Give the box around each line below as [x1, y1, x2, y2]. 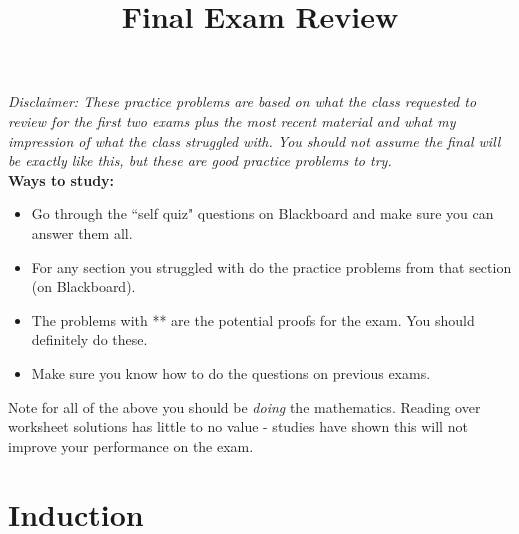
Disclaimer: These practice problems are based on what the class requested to [8, 91, 477, 112]
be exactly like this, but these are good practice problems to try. [8, 150, 392, 171]
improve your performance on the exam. [8, 435, 254, 456]
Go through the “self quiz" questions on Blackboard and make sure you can [31, 203, 494, 224]
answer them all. [31, 222, 133, 243]
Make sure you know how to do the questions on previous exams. [31, 362, 431, 383]
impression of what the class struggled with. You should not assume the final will [8, 130, 501, 151]
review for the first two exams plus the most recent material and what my [8, 110, 456, 131]
